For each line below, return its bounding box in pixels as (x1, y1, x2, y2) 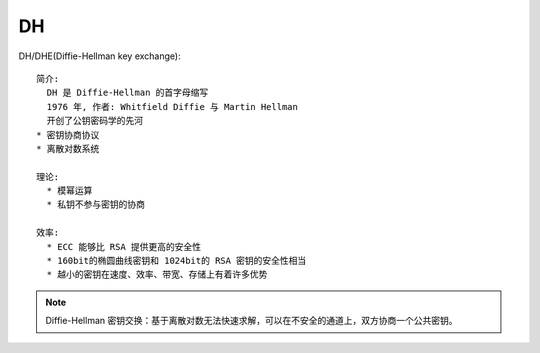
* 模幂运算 (46, 185, 93, 197)
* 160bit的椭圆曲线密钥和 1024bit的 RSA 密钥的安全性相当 (46, 255, 307, 267)
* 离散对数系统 (36, 143, 100, 154)
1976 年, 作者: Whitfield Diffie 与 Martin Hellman (46, 101, 299, 112)
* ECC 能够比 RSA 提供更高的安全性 (46, 241, 202, 252)
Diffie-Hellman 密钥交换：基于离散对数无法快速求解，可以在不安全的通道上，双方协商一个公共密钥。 (45, 315, 458, 327)
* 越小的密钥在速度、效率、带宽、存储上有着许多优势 (46, 269, 268, 280)
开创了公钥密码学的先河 (46, 115, 144, 127)
